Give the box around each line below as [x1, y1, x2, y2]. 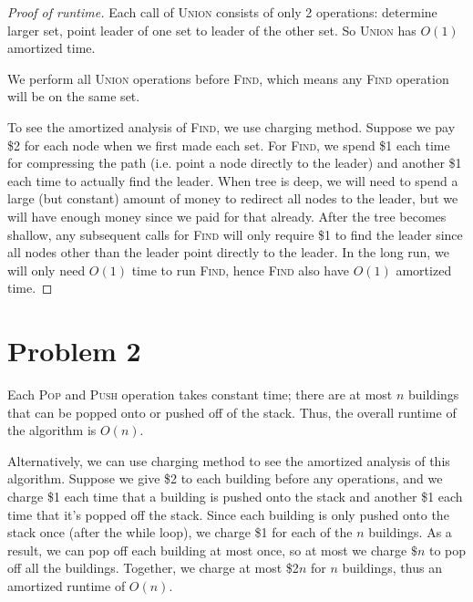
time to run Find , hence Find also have [131, 260, 349, 279]
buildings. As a [368, 523, 452, 542]
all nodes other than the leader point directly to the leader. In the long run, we [7, 243, 449, 262]
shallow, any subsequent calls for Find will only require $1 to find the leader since [7, 224, 463, 244]
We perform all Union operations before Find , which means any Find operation [7, 68, 449, 88]
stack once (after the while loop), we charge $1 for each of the [7, 523, 353, 542]
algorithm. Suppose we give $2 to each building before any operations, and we [7, 469, 443, 488]
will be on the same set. [7, 87, 140, 106]
